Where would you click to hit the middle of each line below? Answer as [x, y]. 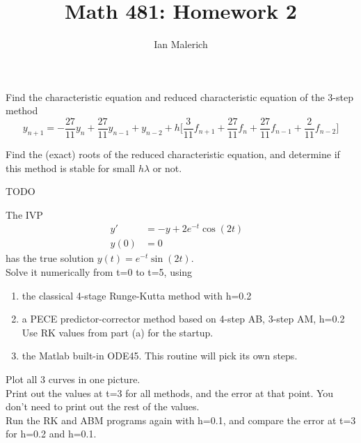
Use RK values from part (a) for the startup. [118, 332]
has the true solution [50, 258]
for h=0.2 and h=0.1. [51, 434]
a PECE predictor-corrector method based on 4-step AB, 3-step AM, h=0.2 [183, 319]
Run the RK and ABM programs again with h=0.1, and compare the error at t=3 [181, 420]
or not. [167, 168]
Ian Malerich [181, 44]
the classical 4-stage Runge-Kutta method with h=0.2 [137, 295]
